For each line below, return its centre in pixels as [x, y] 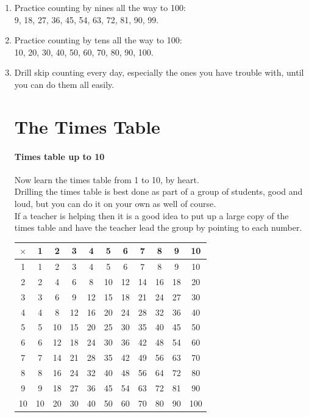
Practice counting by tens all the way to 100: [98, 40]
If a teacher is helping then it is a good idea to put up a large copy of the [151, 215]
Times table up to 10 [59, 156]
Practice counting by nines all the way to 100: [100, 7]
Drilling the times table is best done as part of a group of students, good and [158, 191]
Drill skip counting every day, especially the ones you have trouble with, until [159, 72]
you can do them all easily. [64, 84]
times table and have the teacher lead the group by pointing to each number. [158, 227]
